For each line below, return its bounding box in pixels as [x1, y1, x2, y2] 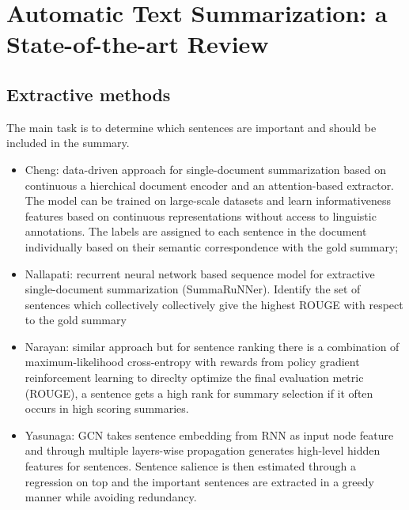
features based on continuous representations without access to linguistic [25, 207, 377, 224]
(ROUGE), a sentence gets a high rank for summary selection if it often [25, 384, 373, 401]
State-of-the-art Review [6, 28, 269, 60]
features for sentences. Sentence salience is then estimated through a [25, 458, 356, 474]
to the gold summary [25, 312, 127, 328]
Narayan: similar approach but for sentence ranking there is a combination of [25, 338, 400, 354]
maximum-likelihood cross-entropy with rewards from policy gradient [25, 353, 360, 370]
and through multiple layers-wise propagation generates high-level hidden [25, 442, 381, 459]
